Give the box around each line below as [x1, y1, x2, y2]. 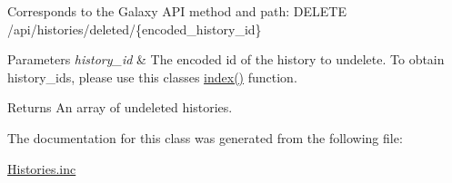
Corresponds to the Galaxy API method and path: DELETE [7, 2, 347, 20]
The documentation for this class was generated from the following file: [7, 128, 403, 147]
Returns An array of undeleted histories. [7, 98, 233, 117]
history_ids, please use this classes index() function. [7, 67, 297, 86]
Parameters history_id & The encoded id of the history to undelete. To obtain [7, 50, 445, 69]
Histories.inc [7, 159, 76, 178]
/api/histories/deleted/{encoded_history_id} [7, 19, 262, 38]
